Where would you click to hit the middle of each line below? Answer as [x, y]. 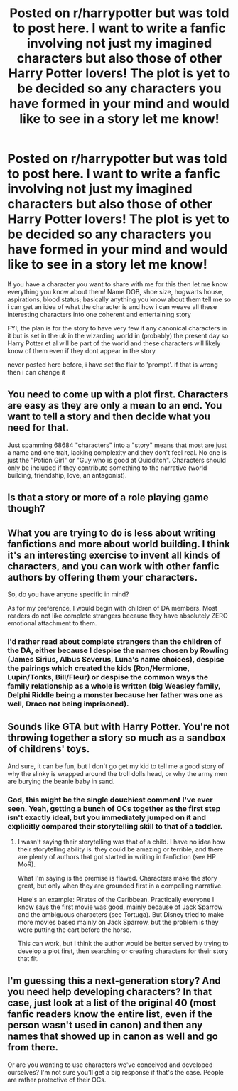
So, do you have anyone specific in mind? [68, 594]
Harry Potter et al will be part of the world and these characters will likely [114, 343]
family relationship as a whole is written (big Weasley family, [114, 686]
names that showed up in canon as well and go [113, 1037]
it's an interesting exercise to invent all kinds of [114, 555]
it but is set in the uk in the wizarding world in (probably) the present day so [118, 335]
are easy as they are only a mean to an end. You [115, 405]
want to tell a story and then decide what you [109, 417]
